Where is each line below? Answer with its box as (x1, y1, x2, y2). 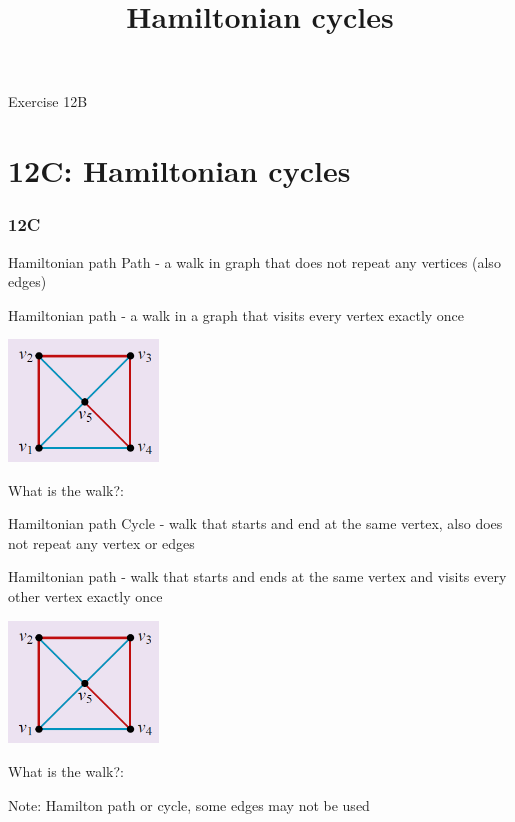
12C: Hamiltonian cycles (8, 150, 351, 191)
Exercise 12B (8, 91, 88, 112)
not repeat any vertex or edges (8, 532, 195, 553)
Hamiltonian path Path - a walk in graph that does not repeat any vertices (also (8, 251, 501, 272)
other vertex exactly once (8, 586, 163, 607)
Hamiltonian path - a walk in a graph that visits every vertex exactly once (8, 304, 465, 325)
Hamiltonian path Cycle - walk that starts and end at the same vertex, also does (8, 513, 503, 534)
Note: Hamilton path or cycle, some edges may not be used (8, 794, 370, 815)
